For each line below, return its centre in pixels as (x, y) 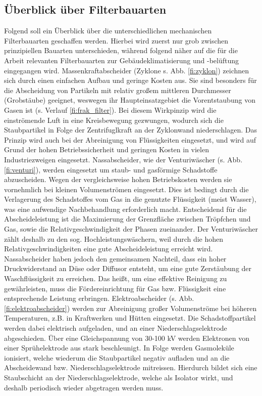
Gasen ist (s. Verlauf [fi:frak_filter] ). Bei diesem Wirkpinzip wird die (110, 109)
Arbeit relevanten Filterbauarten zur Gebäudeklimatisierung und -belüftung (122, 60)
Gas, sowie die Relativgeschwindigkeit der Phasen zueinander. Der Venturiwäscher (131, 229)
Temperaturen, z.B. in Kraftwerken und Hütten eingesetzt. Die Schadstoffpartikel (130, 318)
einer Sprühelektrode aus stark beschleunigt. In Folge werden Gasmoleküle (119, 348)
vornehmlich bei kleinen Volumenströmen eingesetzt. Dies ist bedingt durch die (126, 189)
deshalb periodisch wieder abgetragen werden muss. (84, 387)
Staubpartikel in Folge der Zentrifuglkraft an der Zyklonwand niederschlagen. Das (130, 130)
